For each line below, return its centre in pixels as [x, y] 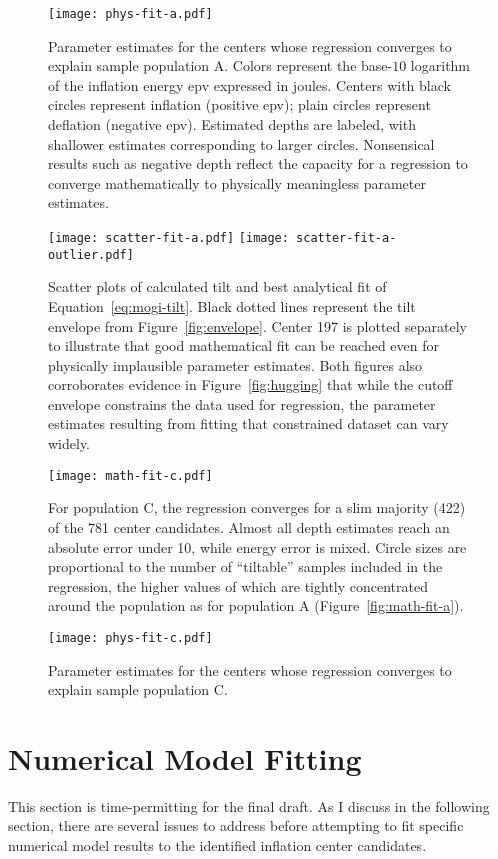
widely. [69, 443]
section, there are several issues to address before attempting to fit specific [236, 825]
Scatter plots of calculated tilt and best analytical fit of [217, 286]
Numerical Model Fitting [185, 757]
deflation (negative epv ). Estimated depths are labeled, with [232, 124]
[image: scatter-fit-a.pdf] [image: [168, 238]
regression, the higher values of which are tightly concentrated [238, 585]
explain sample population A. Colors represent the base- [220, 65]
